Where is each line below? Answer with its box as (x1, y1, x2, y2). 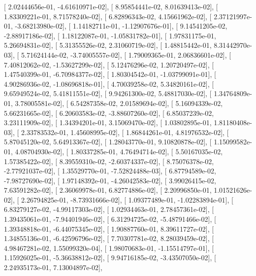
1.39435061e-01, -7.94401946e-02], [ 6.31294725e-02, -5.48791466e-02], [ (4, 214, 216, 224)
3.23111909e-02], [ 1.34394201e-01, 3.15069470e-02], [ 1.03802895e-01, (4, 117, 212, 128)
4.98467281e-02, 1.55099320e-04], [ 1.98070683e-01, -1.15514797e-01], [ (4, 242, 214, 253)
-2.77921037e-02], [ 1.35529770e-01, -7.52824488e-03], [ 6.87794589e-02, (4, 166, 216, 176)
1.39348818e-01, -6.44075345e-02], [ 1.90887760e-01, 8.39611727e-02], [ (4, 223, 214, 234)
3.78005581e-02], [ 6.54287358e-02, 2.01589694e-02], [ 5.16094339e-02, (15, 98, 223, 108)
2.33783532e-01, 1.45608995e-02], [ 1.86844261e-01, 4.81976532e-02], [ (21, 127, 229, 137)
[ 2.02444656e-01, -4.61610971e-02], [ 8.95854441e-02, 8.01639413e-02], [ (4, 1, 218, 11)
